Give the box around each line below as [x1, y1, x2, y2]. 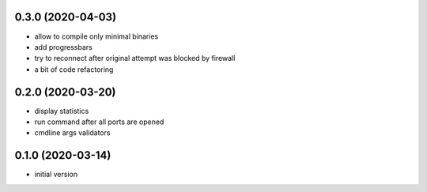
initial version [34, 170, 78, 179]
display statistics [34, 106, 89, 115]
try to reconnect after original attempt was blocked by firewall [34, 54, 236, 63]
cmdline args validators [34, 128, 111, 137]
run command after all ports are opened [34, 117, 164, 126]
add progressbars [34, 42, 93, 51]
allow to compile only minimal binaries [34, 32, 159, 41]
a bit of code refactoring [34, 64, 114, 74]
